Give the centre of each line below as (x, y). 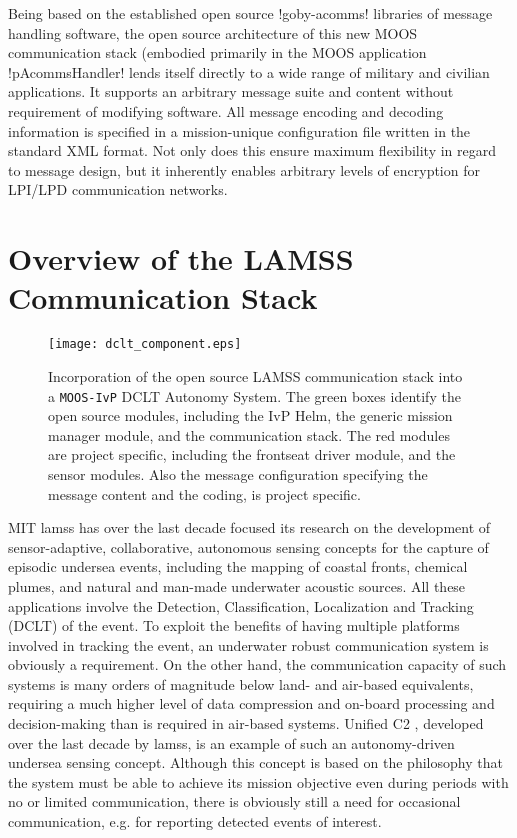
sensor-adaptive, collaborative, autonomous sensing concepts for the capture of (248, 546)
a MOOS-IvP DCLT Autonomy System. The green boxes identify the (254, 395)
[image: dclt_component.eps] (145, 344)
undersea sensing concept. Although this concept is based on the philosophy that (255, 762)
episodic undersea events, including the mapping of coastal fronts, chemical (238, 566)
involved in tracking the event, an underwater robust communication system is (248, 644)
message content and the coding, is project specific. (204, 493)
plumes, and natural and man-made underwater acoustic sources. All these (237, 585)
